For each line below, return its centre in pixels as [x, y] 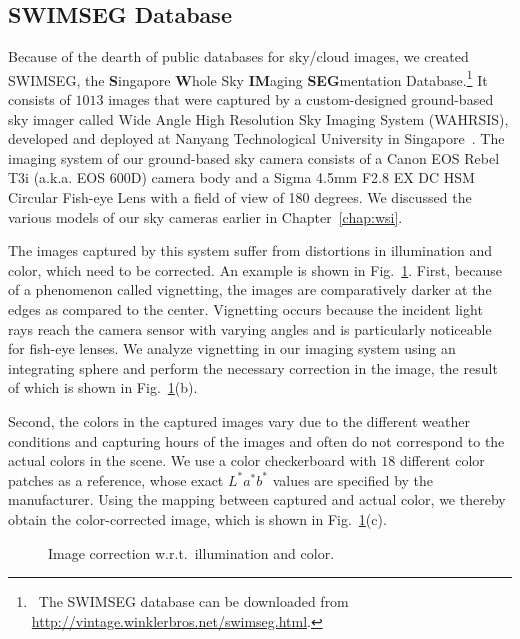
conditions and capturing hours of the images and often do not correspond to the [256, 440]
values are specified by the [353, 479]
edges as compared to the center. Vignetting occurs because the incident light [245, 308]
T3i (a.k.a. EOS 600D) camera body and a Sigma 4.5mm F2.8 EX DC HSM [241, 177]
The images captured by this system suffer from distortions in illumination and [250, 250]
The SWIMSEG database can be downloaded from [193, 601]
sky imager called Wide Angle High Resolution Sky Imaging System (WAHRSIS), [258, 118]
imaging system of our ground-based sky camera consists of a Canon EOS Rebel [254, 157]
